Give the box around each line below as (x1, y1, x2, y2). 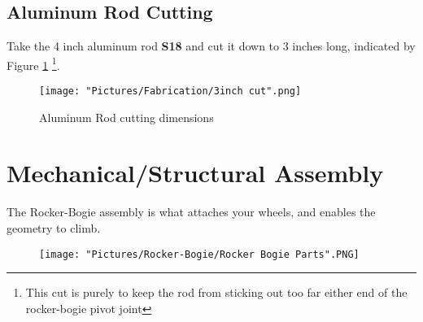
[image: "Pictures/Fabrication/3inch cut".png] (39, 85, 302, 98)
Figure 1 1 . (7, 54, 60, 73)
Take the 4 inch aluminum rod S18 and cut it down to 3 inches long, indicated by (7, 37, 416, 54)
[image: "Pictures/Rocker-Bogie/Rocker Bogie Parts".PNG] (39, 248, 360, 260)
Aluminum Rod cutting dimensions (39, 108, 214, 125)
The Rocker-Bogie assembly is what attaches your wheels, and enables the (7, 203, 376, 220)
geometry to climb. (7, 220, 101, 237)
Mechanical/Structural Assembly (7, 156, 384, 189)
